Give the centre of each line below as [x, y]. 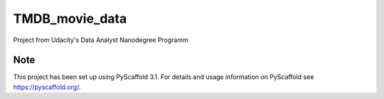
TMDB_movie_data [70, 19]
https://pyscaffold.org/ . [47, 87]
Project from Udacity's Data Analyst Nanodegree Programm [101, 40]
